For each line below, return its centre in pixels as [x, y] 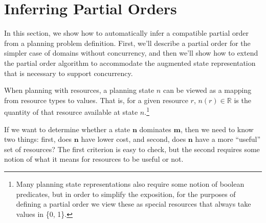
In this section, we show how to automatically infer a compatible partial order [126, 33]
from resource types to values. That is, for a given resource [96, 100]
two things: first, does [38, 139]
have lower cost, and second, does [134, 139]
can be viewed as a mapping [207, 90]
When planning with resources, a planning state [79, 90]
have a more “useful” [228, 139]
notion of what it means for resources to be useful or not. [94, 159]
